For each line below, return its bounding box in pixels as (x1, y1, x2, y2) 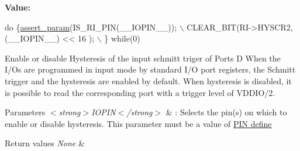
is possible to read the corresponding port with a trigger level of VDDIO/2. (5, 86, 275, 98)
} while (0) (104, 32, 140, 44)
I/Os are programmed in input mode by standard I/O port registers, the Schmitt (5, 63, 296, 75)
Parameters (5, 106, 46, 118)
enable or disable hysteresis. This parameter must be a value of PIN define (5, 117, 272, 129)
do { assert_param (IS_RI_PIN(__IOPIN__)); (5, 20, 177, 33)
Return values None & (5, 137, 85, 149)
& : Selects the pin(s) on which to (165, 106, 287, 118)
